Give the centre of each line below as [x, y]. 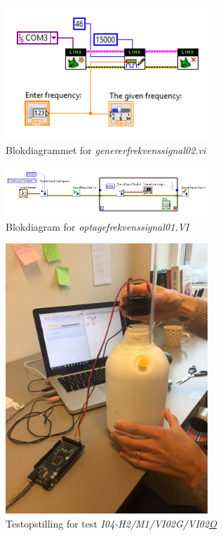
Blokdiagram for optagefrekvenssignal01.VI [97, 226]
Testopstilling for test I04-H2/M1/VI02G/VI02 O [111, 523]
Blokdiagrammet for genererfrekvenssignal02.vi [106, 150]
